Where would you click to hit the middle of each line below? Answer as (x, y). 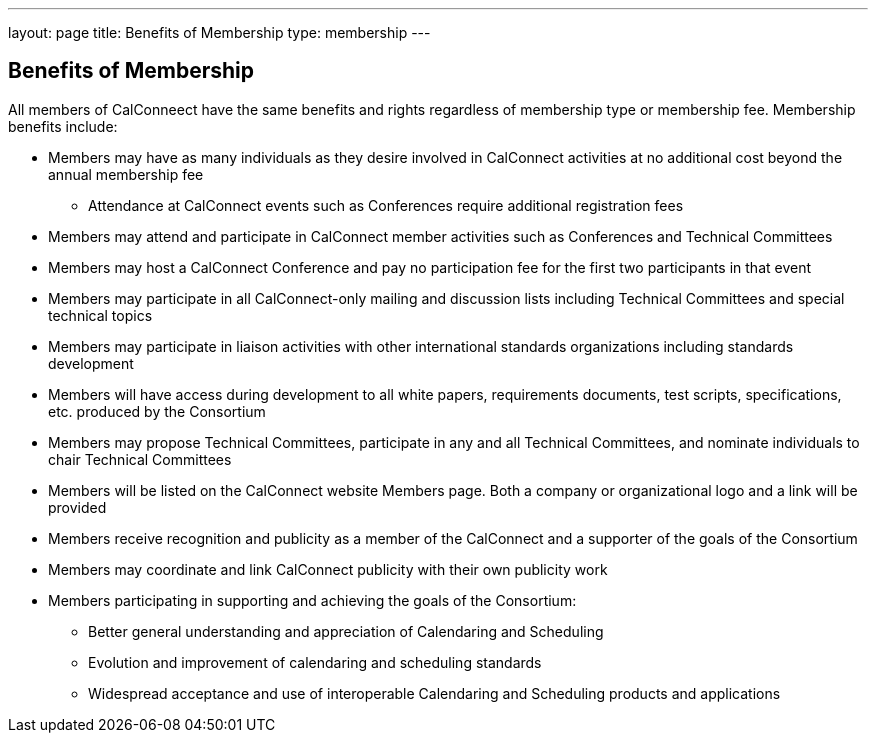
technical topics (100, 315)
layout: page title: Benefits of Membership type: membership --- (219, 32)
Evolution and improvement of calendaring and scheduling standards (315, 662)
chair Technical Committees (140, 459)
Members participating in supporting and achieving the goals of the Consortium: (312, 600)
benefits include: (63, 126)
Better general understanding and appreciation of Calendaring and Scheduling (346, 631)
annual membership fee (126, 174)
